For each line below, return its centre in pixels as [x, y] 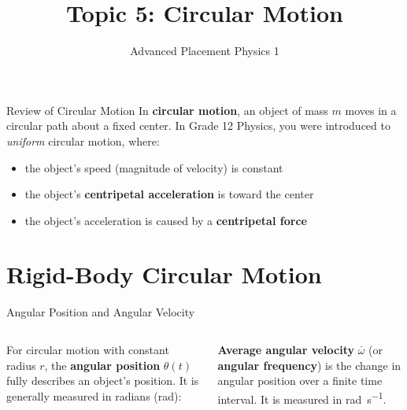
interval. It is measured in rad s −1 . [302, 397]
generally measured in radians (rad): [94, 395]
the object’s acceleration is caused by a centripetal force [166, 220]
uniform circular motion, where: [83, 140]
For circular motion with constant [88, 349]
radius [21, 365]
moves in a [371, 110]
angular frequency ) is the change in [309, 365]
